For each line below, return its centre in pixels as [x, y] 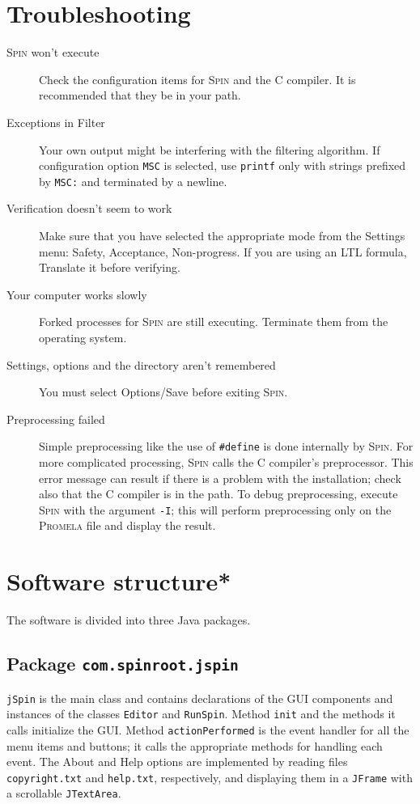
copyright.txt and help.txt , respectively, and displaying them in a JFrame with [210, 777]
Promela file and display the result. [127, 525]
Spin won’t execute [53, 52]
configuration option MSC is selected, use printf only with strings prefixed [223, 165]
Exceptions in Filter [56, 122]
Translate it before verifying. [110, 267]
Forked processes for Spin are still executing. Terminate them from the [214, 322]
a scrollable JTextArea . [64, 793]
